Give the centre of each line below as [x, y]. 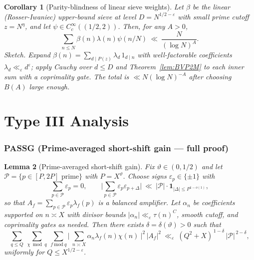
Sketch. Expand [27, 54]
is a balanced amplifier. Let [139, 202]
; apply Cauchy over [61, 67]
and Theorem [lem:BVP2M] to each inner [180, 67]
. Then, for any [141, 26]
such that [207, 224]
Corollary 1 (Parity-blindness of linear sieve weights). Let [94, 6]
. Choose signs [145, 176]
